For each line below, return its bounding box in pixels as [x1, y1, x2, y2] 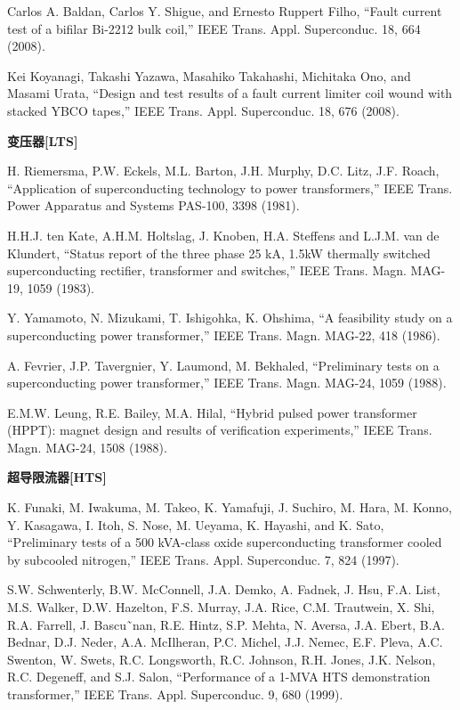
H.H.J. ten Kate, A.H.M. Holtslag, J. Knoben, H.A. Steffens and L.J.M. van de [7, 225, 440, 244]
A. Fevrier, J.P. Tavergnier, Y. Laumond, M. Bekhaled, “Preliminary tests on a [7, 355, 440, 374]
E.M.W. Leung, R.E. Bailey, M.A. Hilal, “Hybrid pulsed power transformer [7, 403, 417, 421]
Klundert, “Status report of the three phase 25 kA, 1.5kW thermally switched [7, 243, 431, 262]
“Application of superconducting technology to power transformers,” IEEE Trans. [7, 178, 453, 197]
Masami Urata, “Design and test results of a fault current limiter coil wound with [7, 84, 453, 102]
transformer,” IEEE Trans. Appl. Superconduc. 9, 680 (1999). [7, 685, 343, 703]
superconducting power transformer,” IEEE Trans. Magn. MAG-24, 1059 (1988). [7, 373, 447, 392]
